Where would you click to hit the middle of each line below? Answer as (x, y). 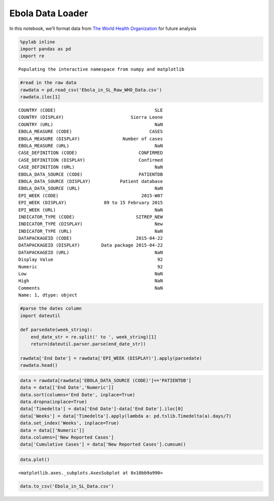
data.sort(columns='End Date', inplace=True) (78, 395)
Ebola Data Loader (49, 13)
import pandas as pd (45, 49)
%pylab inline (38, 42)
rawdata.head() (39, 365)
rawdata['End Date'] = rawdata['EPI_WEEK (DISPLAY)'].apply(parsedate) (111, 358)
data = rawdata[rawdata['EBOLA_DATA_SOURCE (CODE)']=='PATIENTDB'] (106, 380)
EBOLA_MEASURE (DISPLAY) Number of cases (91, 139)
